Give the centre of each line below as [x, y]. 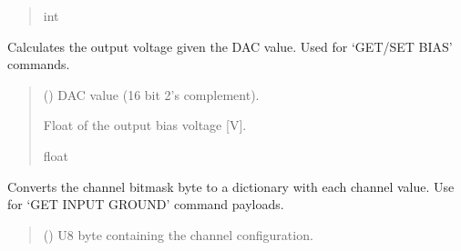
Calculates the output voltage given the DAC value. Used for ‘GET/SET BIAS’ [230, 46]
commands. [39, 64]
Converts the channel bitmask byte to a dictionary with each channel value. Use [231, 186]
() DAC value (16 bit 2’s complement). [151, 94]
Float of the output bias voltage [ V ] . [145, 125]
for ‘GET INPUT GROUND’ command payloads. [146, 204]
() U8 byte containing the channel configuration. [178, 234]
